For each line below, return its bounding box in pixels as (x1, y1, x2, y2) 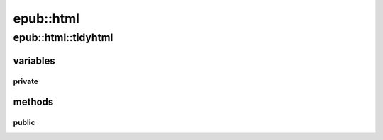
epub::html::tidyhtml (13, 31, 113, 44)
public (13, 117, 35, 127)
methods (13, 96, 54, 108)
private (13, 76, 39, 86)
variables (13, 54, 56, 66)
